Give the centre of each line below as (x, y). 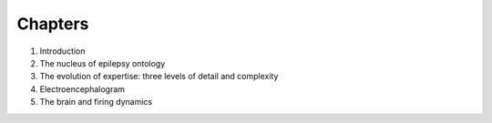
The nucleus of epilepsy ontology (102, 63)
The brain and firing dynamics (96, 102)
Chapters (53, 24)
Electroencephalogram (82, 89)
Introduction (62, 51)
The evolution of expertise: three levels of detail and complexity (159, 77)
